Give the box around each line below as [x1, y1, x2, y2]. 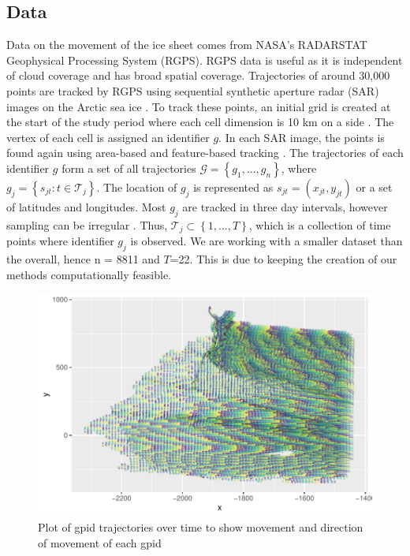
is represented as [193, 178, 274, 195]
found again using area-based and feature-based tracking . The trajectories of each [6, 144, 404, 161]
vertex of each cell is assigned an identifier [6, 129, 210, 145]
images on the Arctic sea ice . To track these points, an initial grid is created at [6, 98, 391, 114]
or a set [356, 178, 393, 195]
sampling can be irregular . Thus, [6, 216, 168, 233]
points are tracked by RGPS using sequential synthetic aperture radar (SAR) [6, 82, 379, 99]
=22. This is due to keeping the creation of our [170, 251, 397, 267]
